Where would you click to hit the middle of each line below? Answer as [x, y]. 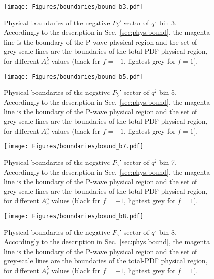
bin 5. [168, 92]
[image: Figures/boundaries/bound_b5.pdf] [74, 77]
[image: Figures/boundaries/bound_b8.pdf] [74, 216]
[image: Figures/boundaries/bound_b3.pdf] [74, 7]
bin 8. [168, 232]
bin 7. [168, 162]
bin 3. [168, 22]
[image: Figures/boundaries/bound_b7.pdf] [74, 147]
